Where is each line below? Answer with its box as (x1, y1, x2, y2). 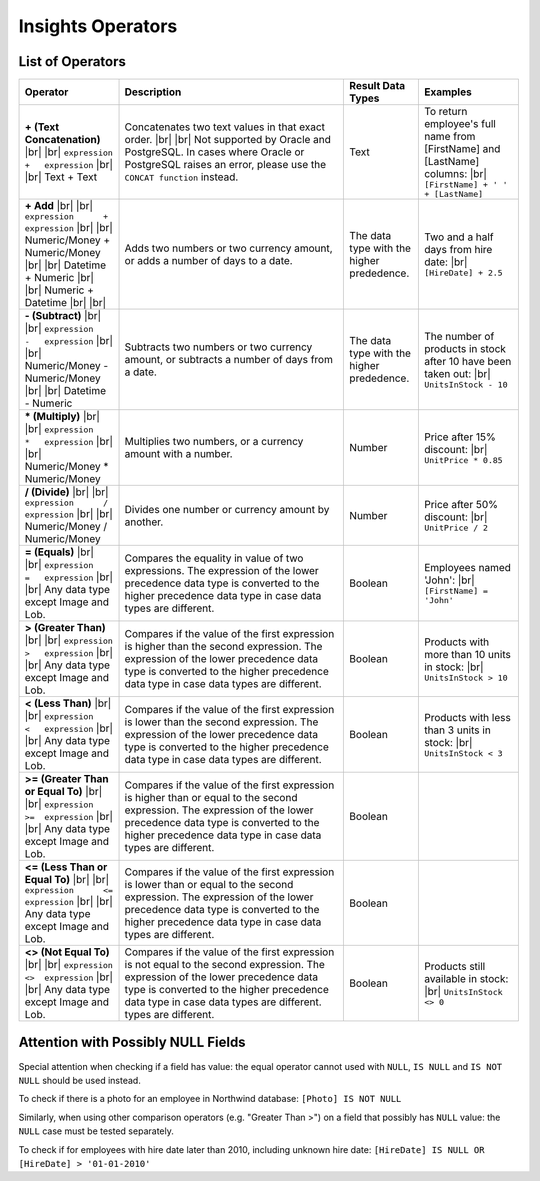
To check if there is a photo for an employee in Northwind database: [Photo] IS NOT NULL (18, 1093, 402, 1105)
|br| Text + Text (24, 170, 98, 184)
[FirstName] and (423, 142, 501, 156)
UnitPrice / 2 (423, 523, 489, 534)
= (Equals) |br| (24, 545, 95, 559)
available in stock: (423, 971, 509, 985)
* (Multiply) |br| (24, 410, 100, 424)
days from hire (423, 243, 493, 257)
